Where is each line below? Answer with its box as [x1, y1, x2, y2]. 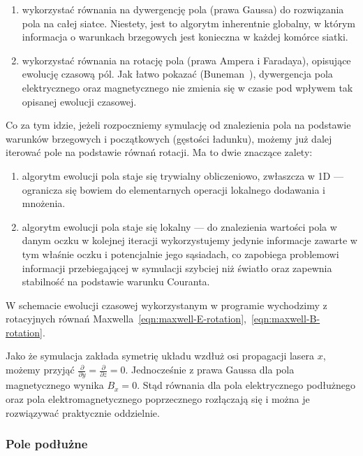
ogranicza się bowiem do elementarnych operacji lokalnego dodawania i [22, 182, 325, 197]
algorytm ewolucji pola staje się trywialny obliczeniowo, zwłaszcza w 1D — [22, 168, 343, 183]
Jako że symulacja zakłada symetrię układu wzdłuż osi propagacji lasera [6, 348, 315, 363]
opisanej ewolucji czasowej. [22, 94, 137, 108]
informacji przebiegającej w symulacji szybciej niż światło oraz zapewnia [22, 260, 332, 275]
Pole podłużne [6, 435, 88, 453]
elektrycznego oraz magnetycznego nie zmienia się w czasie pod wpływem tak [22, 80, 353, 94]
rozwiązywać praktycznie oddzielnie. [6, 405, 160, 420]
